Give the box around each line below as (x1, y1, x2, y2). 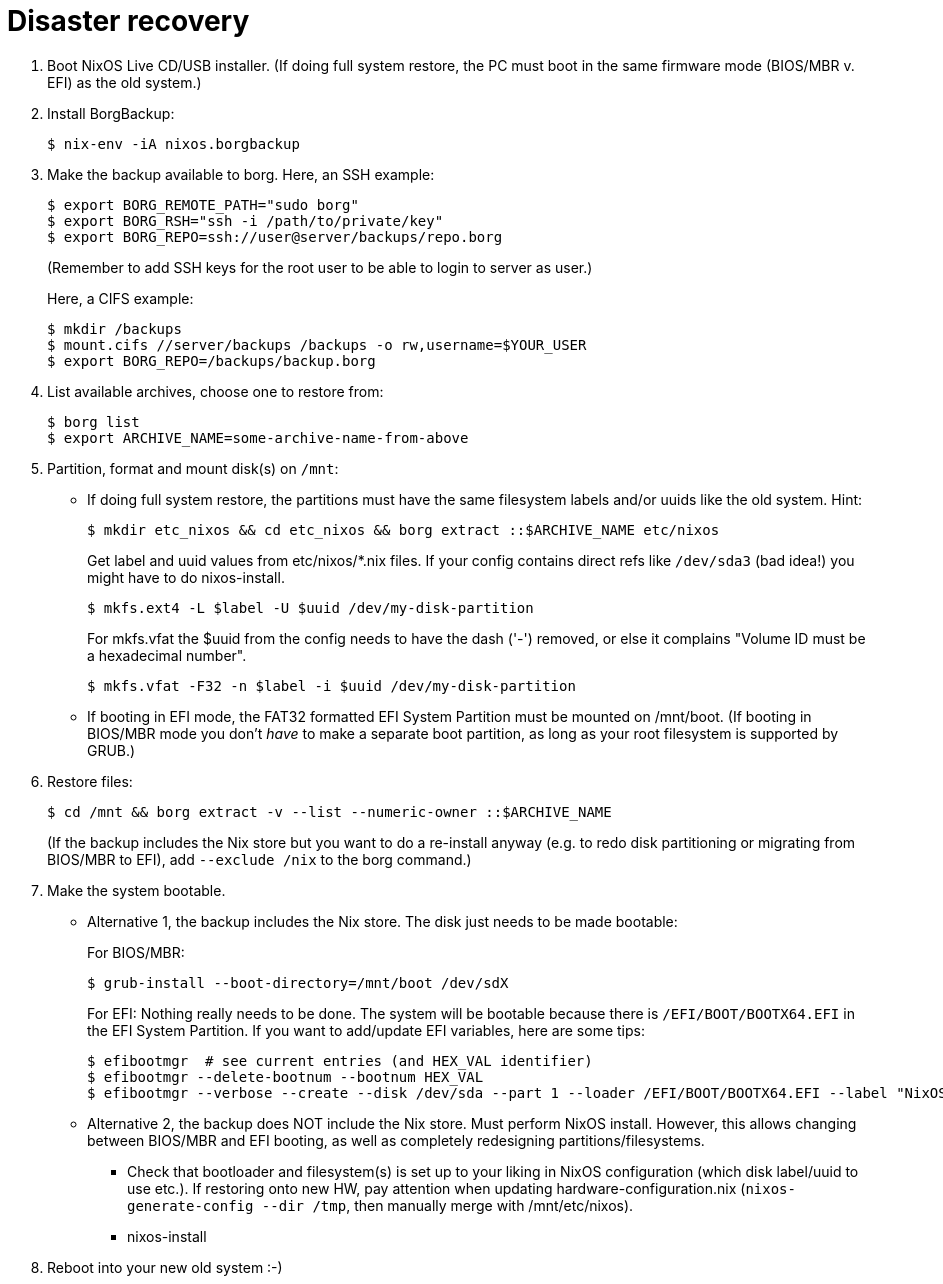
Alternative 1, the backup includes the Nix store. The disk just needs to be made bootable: (87, 912, 678, 930)
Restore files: (47, 772, 133, 790)
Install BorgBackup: (47, 104, 175, 122)
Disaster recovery (7, 4, 250, 38)
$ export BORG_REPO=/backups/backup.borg (47, 352, 376, 369)
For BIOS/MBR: (87, 943, 185, 961)
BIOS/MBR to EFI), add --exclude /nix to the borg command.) (47, 850, 472, 868)
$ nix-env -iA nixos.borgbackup (47, 135, 300, 152)
